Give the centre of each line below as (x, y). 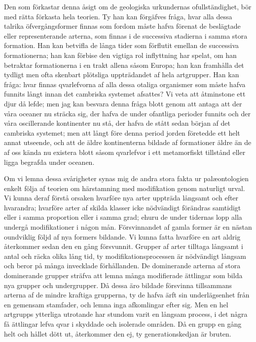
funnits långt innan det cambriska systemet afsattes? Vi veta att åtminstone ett (125, 94)
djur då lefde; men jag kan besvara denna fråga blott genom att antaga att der (123, 103)
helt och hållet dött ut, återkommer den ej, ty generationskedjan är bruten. (118, 333)
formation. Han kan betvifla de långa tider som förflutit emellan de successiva (122, 45)
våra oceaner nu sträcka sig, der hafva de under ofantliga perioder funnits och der (127, 113)
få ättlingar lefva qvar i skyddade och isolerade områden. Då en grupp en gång (123, 324)
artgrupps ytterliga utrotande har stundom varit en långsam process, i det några (126, 314)
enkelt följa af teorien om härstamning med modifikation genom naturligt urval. (125, 188)
